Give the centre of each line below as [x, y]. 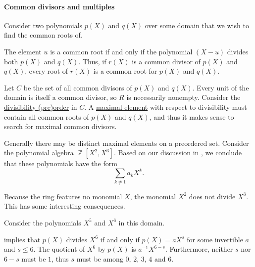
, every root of [47, 71]
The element [23, 51]
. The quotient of [59, 249]
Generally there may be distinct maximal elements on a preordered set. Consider [127, 143]
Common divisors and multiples [59, 6]
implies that [22, 239]
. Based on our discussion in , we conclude [178, 153]
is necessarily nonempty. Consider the [183, 97]
